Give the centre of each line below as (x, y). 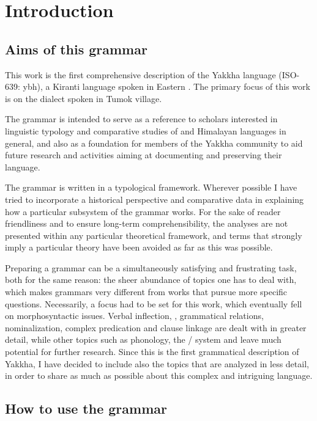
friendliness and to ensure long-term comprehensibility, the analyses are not (147, 223)
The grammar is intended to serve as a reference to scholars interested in (141, 119)
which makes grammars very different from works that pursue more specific (146, 292)
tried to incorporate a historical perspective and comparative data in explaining (155, 199)
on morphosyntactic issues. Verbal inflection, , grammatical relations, (134, 316)
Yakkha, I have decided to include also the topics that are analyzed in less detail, (157, 363)
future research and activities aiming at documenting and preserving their (144, 155)
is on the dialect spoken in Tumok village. (84, 98)
